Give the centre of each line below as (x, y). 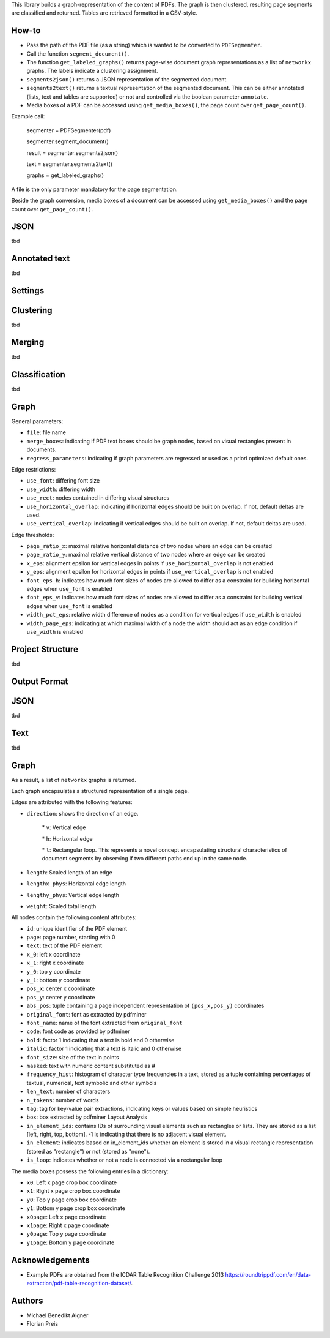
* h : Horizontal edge (67, 838)
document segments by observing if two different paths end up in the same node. (145, 859)
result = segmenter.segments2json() (72, 152)
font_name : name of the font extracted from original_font (105, 1023)
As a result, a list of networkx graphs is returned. (74, 780)
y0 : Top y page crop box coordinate (72, 1200)
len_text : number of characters (68, 1092)
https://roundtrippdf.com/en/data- (268, 1274)
